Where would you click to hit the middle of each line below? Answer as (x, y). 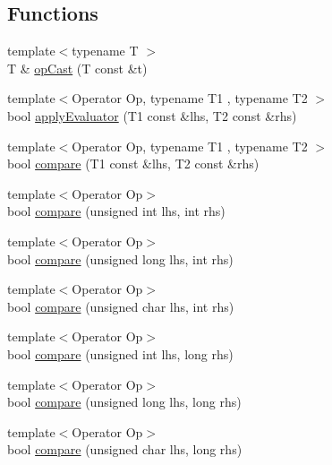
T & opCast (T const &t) (77, 68)
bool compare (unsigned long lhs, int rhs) (120, 258)
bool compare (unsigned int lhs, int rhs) (116, 211)
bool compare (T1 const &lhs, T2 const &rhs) (133, 164)
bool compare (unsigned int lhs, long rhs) (120, 353)
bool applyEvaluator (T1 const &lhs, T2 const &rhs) (152, 115)
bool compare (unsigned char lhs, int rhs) (121, 306)
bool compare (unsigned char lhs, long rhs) (125, 449)
